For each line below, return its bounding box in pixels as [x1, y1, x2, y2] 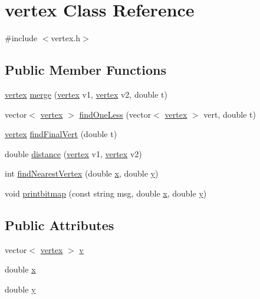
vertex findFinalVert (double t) [5, 128, 117, 140]
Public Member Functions [5, 61, 166, 79]
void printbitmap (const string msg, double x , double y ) [5, 187, 207, 199]
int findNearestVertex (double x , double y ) [5, 167, 159, 180]
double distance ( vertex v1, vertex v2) [5, 147, 142, 160]
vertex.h [51, 32, 80, 44]
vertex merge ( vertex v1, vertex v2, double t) [5, 88, 167, 100]
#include [5, 32, 38, 44]
